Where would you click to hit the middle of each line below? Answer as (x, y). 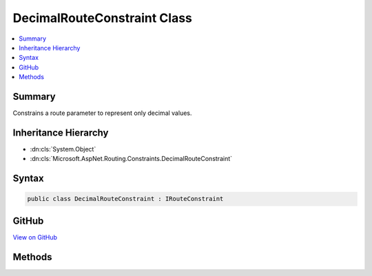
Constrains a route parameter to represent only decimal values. (102, 113)
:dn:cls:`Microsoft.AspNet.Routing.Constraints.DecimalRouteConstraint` (131, 159)
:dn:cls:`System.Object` (63, 149)
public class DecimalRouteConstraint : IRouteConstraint (125, 199)
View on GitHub (35, 237)
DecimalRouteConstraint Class (103, 18)
